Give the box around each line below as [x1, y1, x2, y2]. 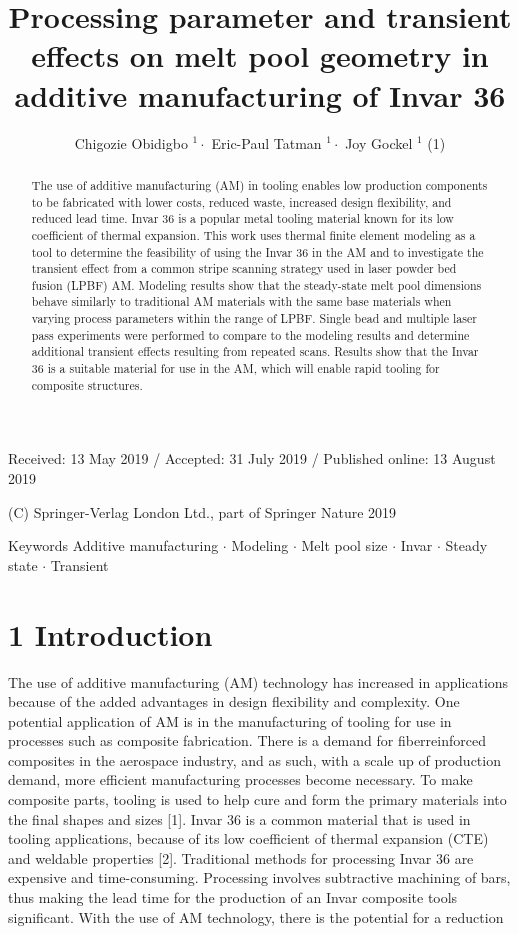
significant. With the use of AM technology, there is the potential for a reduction [8, 906, 504, 927]
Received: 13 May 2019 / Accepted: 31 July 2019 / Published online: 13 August [8, 448, 496, 469]
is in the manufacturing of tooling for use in [183, 710, 452, 731]
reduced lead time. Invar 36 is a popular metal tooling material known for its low [31, 210, 454, 227]
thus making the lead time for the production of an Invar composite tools [8, 887, 458, 908]
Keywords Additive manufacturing [8, 535, 219, 556]
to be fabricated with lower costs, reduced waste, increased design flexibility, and [31, 193, 452, 210]
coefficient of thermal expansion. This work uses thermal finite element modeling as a [31, 226, 476, 243]
